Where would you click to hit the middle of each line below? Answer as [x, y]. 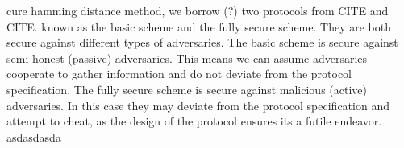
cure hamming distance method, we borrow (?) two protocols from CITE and [198, 10]
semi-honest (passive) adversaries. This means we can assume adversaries [187, 58]
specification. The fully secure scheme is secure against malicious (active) [187, 89]
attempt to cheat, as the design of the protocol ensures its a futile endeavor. [194, 121]
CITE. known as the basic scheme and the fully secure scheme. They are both [199, 26]
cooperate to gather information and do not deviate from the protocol [179, 74]
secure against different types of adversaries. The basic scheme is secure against [202, 42]
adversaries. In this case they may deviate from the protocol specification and [198, 105]
